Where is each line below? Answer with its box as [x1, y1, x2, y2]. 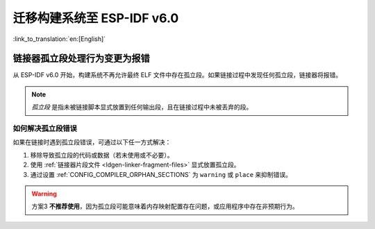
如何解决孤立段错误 [12, 124, 78, 133]
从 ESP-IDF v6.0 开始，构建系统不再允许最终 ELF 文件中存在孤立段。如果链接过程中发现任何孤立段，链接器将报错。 [12, 71, 342, 79]
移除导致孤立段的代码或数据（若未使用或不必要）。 [30, 151, 174, 159]
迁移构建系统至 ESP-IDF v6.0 [12, 10, 179, 26]
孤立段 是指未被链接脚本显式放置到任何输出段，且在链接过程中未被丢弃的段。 [31, 103, 253, 111]
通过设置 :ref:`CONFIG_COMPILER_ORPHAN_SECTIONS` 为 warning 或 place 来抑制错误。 [30, 170, 292, 178]
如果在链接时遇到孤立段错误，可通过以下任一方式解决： [12, 138, 172, 146]
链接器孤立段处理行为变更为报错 [12, 53, 150, 65]
